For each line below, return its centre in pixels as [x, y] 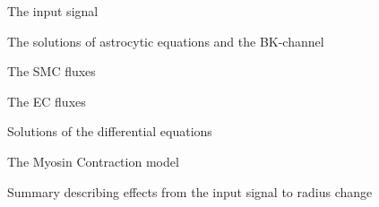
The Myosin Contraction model [93, 161]
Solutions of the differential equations [110, 131]
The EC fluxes [47, 101]
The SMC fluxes [52, 71]
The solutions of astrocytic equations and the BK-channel [166, 41]
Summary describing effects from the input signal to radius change [190, 191]
